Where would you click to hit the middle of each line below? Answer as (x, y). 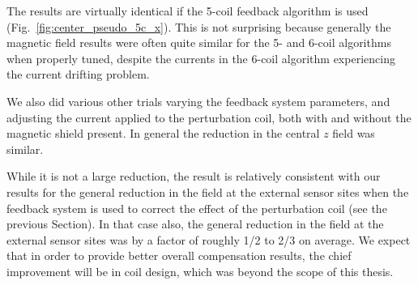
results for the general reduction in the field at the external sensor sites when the (208, 191)
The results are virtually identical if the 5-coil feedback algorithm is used (188, 11)
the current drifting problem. (78, 74)
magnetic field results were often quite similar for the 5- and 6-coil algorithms (199, 43)
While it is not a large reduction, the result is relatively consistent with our (194, 176)
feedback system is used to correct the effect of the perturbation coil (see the (197, 208)
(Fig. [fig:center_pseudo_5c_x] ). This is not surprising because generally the (199, 26)
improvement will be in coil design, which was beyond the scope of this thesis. (200, 271)
